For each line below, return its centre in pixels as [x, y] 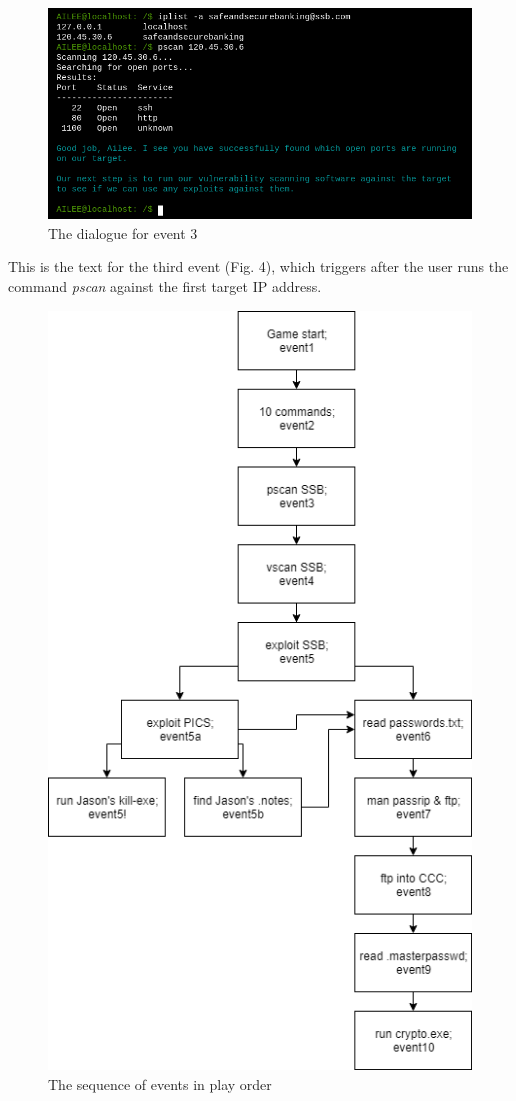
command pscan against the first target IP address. [165, 285]
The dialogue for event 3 [123, 232]
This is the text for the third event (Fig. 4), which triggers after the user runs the [258, 266]
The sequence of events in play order [160, 1083]
